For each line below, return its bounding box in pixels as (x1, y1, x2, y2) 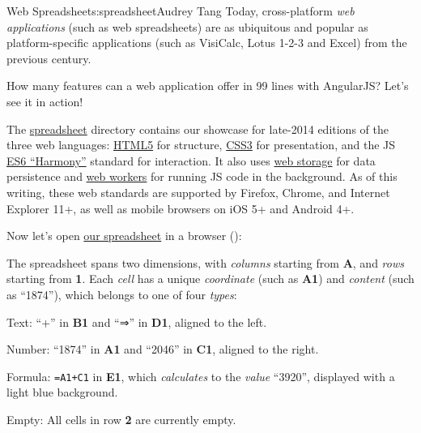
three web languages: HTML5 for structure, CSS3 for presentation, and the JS (6, 136, 396, 153)
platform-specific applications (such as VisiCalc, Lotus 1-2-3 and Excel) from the (6, 34, 407, 51)
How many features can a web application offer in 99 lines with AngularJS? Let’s (6, 77, 409, 94)
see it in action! (6, 92, 83, 109)
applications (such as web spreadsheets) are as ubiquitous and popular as (6, 18, 368, 35)
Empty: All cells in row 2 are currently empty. (6, 410, 236, 427)
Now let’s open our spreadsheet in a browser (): (6, 227, 242, 244)
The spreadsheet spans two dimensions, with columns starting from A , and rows (6, 254, 404, 271)
